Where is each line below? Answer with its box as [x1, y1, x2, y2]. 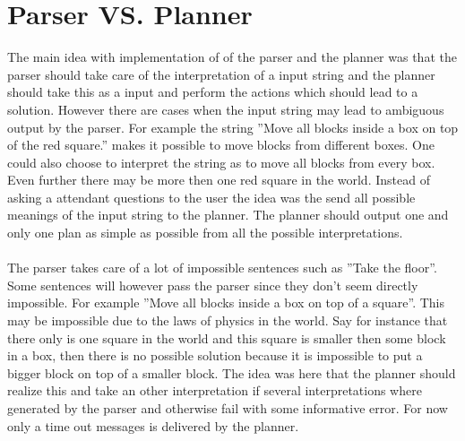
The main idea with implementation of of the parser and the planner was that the [7, 48, 457, 66]
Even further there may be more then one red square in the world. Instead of [7, 170, 430, 189]
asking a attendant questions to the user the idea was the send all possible [7, 187, 416, 206]
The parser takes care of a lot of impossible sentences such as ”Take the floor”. [7, 258, 437, 277]
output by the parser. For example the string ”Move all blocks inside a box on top [7, 117, 459, 136]
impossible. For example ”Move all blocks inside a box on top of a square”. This [7, 293, 444, 312]
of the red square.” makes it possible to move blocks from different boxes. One [7, 135, 435, 154]
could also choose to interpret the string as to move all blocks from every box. [7, 152, 435, 171]
